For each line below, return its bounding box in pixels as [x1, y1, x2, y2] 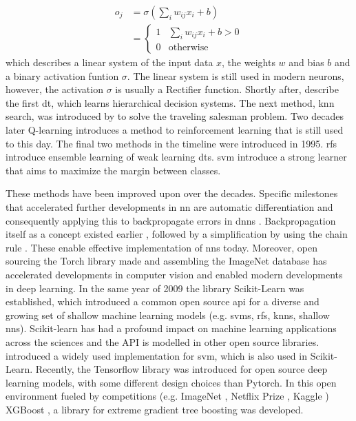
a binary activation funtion [6, 68, 119, 83]
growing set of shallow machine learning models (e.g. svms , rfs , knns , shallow [6, 307, 330, 322]
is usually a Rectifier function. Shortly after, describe [115, 82, 339, 96]
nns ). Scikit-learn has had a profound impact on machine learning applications [6, 321, 337, 336]
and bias [289, 55, 324, 70]
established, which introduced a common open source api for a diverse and [6, 294, 320, 309]
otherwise [168, 43, 209, 53]
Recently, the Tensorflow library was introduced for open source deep [35, 362, 328, 376]
